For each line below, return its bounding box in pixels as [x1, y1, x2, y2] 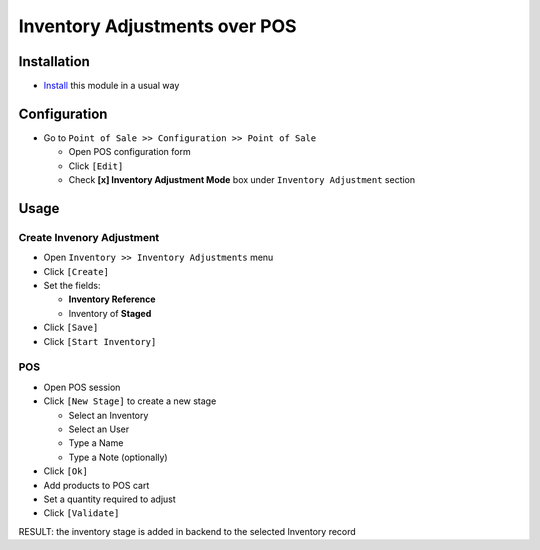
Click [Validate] [43, 507, 120, 519]
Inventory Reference [68, 293, 156, 305]
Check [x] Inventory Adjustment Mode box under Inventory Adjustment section [68, 174, 416, 186]
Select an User [68, 423, 130, 435]
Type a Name [68, 437, 124, 449]
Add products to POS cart [43, 479, 150, 491]
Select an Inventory [68, 409, 149, 421]
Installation [18, 53, 90, 70]
